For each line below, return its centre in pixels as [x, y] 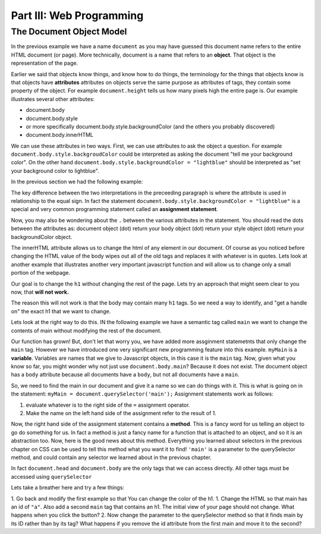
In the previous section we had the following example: [77, 182]
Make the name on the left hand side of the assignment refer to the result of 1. [121, 413]
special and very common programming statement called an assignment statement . [114, 209]
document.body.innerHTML [60, 135]
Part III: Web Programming [77, 15]
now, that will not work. [40, 292]
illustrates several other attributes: [53, 99]
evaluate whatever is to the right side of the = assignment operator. [108, 405]
